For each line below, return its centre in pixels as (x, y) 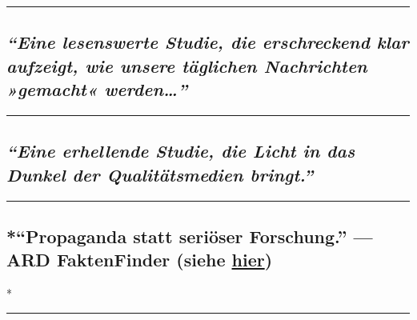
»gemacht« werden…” (97, 89)
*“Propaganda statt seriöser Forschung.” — (190, 236)
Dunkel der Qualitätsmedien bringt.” (160, 174)
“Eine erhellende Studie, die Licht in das (181, 151)
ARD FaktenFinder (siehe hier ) (140, 260)
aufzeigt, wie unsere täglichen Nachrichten (187, 65)
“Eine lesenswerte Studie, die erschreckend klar (208, 42)
